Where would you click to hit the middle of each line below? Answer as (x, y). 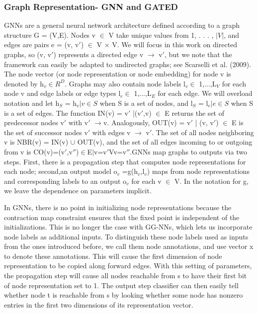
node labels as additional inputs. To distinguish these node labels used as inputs (126, 236)
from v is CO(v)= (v (35, 151)
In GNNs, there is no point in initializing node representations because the (118, 207)
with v (78, 122)
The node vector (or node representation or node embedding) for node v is (118, 74)
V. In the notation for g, (212, 181)
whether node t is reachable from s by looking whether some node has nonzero (124, 295)
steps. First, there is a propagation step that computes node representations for (125, 161)
